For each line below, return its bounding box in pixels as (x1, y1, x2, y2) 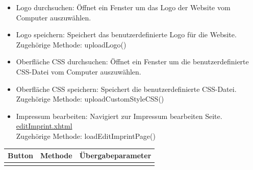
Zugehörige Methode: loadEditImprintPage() (16, 130, 156, 141)
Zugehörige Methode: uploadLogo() (16, 39, 127, 50)
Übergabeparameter (79, 150, 151, 161)
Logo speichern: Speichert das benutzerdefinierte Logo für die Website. (16, 29, 237, 40)
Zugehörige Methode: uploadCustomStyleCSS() (16, 93, 164, 104)
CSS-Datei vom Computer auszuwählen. (16, 66, 141, 77)
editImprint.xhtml (16, 120, 72, 131)
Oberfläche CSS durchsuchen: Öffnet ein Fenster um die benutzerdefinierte (16, 56, 249, 67)
